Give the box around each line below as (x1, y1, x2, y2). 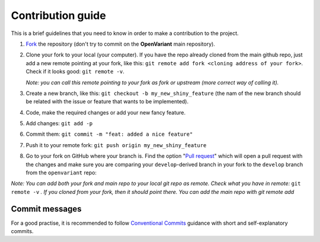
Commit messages (11, 203, 82, 214)
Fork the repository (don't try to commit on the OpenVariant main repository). (25, 40, 216, 47)
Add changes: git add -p (25, 120, 93, 127)
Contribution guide (11, 9, 106, 22)
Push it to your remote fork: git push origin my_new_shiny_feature (25, 141, 207, 148)
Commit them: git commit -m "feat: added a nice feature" (25, 130, 193, 138)
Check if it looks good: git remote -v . (25, 68, 124, 75)
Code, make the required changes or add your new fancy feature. (25, 109, 186, 116)
